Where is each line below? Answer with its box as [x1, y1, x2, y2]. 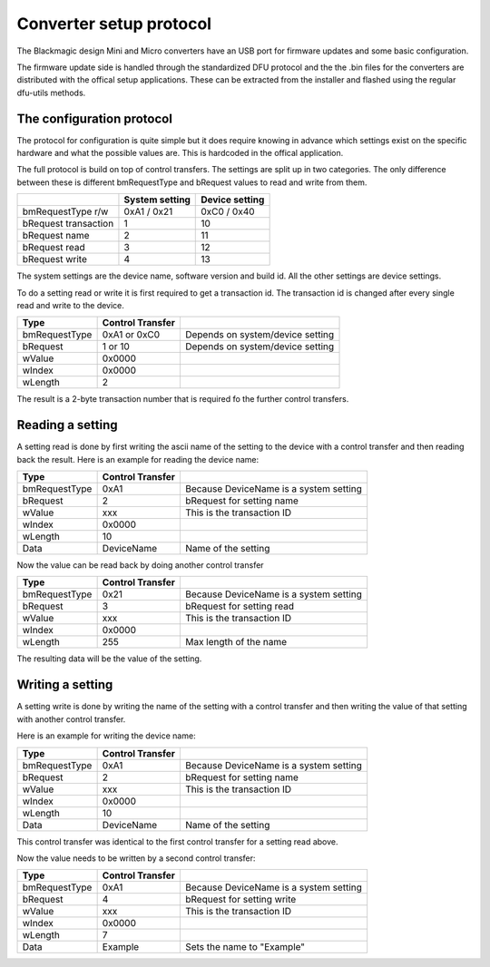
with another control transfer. [16, 713, 126, 725]
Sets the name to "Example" [184, 941, 306, 953]
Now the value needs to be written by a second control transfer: [16, 853, 256, 864]
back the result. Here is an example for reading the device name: [16, 454, 260, 464]
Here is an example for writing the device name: [16, 730, 196, 741]
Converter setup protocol [16, 14, 212, 34]
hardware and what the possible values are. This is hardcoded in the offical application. [16, 148, 344, 159]
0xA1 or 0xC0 [102, 328, 161, 341]
